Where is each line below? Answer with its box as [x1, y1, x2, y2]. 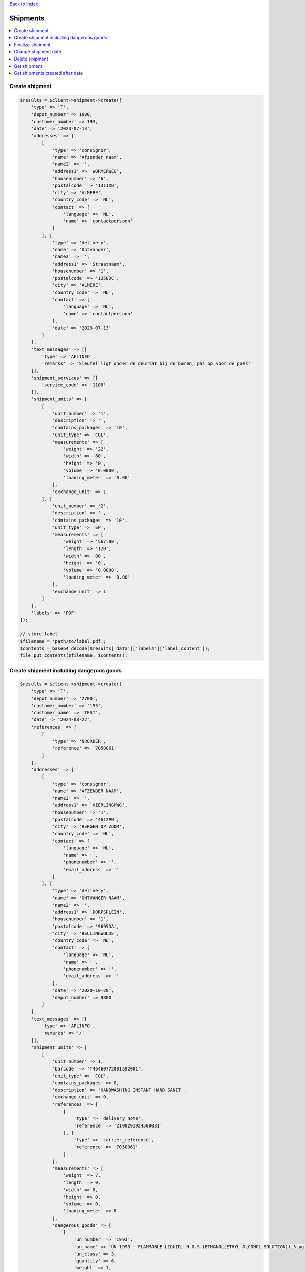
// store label [20, 631, 58, 637]
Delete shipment [14, 56, 48, 62]
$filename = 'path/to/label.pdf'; [20, 639, 106, 644]
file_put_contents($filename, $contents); [20, 653, 128, 658]
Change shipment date [14, 49, 62, 55]
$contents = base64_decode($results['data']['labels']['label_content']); [20, 645, 211, 651]
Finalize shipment [14, 41, 51, 48]
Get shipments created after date [14, 70, 83, 76]
